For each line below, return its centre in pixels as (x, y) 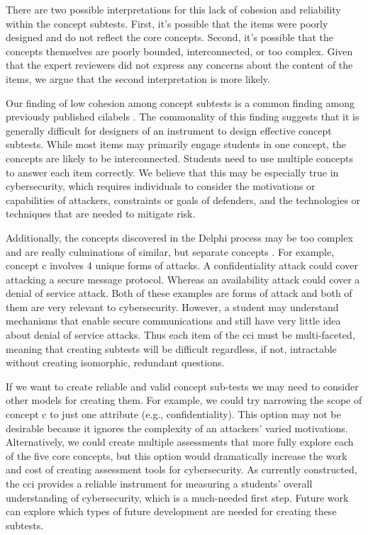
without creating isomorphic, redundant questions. (115, 362)
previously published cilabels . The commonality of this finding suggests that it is (183, 117)
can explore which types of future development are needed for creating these (171, 511)
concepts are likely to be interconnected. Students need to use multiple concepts (179, 158)
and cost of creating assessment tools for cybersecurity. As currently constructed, (182, 469)
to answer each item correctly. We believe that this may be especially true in (172, 172)
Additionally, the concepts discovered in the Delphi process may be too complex (179, 237)
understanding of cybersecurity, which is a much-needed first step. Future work (177, 497)
